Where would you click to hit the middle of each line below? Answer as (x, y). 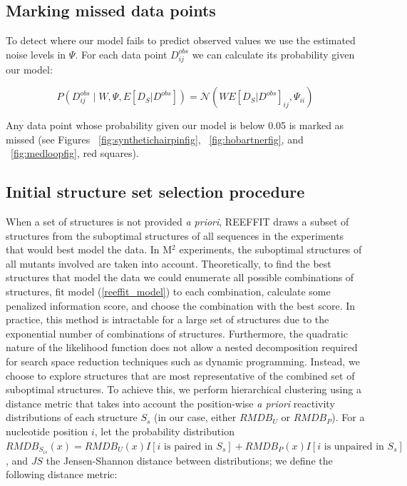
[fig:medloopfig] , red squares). (75, 153)
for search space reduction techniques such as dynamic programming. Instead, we (183, 361)
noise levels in (36, 54)
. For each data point (121, 54)
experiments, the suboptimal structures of (271, 249)
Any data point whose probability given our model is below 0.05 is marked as (175, 125)
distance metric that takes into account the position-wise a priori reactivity (170, 403)
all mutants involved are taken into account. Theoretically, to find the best (169, 263)
